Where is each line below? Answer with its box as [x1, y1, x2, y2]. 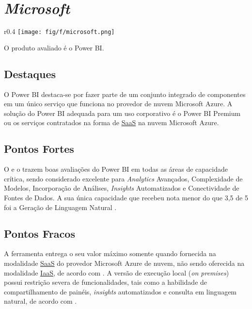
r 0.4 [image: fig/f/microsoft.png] [4, 26, 115, 36]
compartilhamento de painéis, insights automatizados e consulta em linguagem [4, 286, 237, 296]
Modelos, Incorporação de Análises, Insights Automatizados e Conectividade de [4, 183, 239, 193]
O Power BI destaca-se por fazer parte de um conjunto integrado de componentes [4, 89, 246, 99]
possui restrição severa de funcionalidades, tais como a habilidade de [4, 277, 207, 287]
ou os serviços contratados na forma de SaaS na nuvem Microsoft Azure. [4, 117, 219, 128]
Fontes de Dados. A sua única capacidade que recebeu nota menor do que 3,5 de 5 [4, 192, 248, 202]
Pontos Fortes [4, 141, 74, 156]
